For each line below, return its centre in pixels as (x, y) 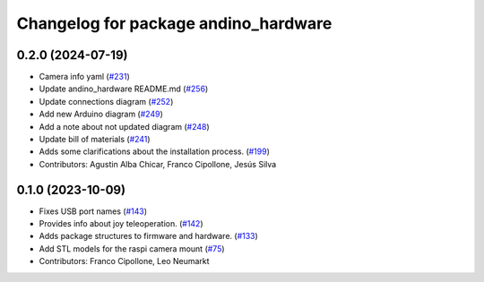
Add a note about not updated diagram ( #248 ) (124, 126)
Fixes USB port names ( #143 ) (93, 211)
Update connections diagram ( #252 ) (106, 101)
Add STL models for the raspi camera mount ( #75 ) (132, 248)
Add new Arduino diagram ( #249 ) (101, 114)
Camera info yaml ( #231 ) (84, 77)
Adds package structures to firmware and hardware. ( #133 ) (149, 236)
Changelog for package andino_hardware (174, 23)
